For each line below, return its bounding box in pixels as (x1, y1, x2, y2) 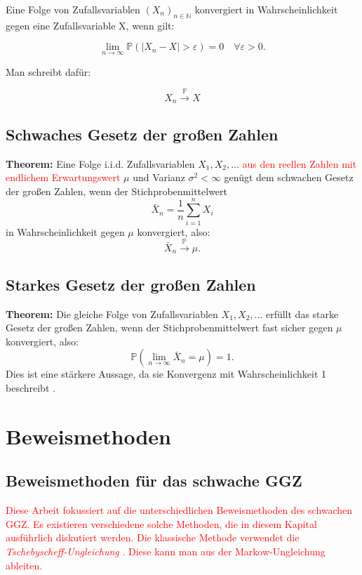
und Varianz (133, 170, 185, 185)
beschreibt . (6, 380, 55, 395)
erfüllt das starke (265, 306, 339, 321)
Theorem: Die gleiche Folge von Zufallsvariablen (6, 306, 218, 321)
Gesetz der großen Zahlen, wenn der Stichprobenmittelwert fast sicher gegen (6, 320, 333, 335)
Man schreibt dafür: (6, 64, 91, 79)
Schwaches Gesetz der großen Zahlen (6, 123, 279, 145)
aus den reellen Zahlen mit (242, 156, 357, 171)
